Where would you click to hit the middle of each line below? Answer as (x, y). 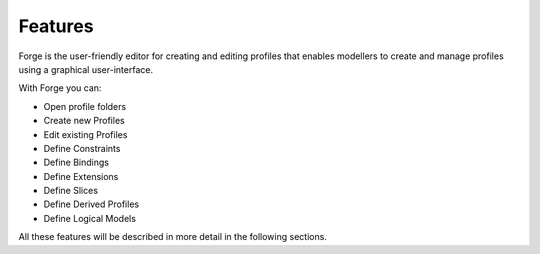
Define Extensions (81, 176)
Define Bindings (76, 162)
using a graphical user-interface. (86, 69)
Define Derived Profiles (91, 204)
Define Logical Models (90, 218)
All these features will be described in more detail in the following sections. (172, 237)
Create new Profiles (84, 121)
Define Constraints (82, 148)
